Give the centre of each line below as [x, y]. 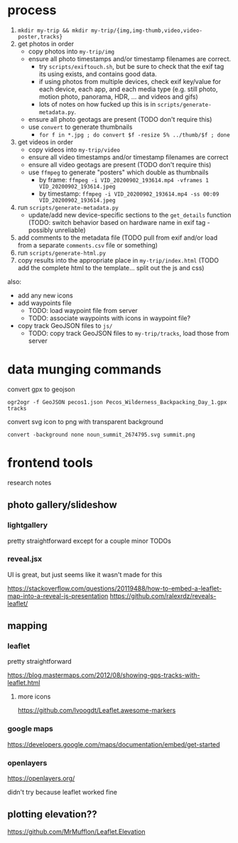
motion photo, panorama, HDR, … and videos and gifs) [119, 96]
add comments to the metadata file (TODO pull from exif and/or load [118, 238]
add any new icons [45, 295]
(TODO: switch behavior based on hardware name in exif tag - [119, 222]
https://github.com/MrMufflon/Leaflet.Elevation [76, 832]
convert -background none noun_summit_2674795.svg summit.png [101, 435]
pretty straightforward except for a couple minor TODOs [90, 541]
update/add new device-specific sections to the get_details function [130, 215]
